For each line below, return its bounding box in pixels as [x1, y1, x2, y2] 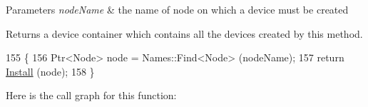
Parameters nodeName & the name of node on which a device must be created [6, 2, 349, 16]
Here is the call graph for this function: [6, 88, 177, 103]
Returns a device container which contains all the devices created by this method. [6, 26, 363, 41]
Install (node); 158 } [6, 63, 95, 78]
